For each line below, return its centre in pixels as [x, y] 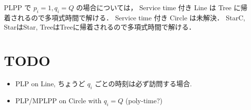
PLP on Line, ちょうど [50, 84]
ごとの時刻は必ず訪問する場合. [143, 84]
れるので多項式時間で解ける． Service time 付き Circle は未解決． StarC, [131, 17]
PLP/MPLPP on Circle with [58, 100]
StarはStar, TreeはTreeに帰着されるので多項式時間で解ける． [100, 27]
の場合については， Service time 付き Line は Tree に [158, 7]
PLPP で [18, 7]
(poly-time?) [144, 100]
